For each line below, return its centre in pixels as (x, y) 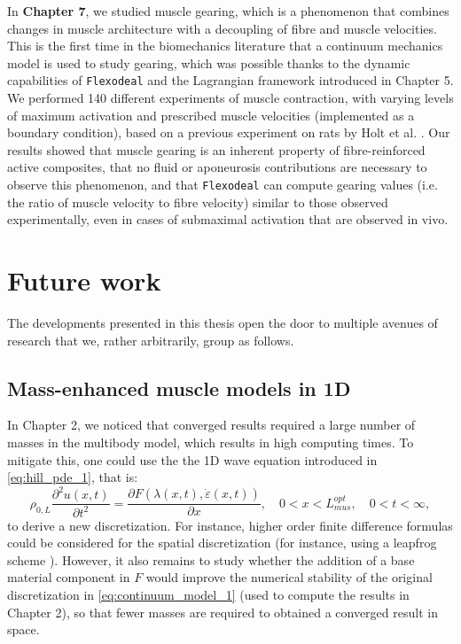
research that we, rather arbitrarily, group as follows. (151, 340)
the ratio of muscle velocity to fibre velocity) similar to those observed (198, 202)
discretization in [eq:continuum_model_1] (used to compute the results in (208, 595)
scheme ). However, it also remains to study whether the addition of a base (211, 559)
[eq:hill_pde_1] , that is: (73, 477)
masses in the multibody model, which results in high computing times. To (211, 442)
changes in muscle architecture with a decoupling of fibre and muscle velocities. (222, 28)
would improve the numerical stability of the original (289, 577)
